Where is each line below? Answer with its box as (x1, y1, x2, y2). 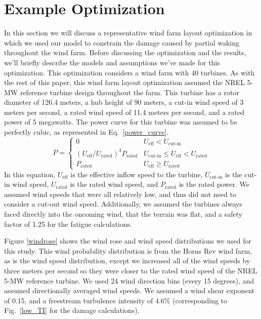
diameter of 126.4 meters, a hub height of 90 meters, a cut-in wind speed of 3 (4, 97, 244, 107)
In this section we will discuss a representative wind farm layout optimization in (4, 27, 252, 38)
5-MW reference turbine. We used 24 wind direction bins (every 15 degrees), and (4, 275, 254, 286)
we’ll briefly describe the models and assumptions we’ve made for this (4, 57, 220, 67)
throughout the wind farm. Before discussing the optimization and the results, (4, 47, 246, 58)
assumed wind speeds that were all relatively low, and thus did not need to (4, 188, 236, 199)
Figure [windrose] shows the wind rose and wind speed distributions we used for (4, 235, 252, 246)
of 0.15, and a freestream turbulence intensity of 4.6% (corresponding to (4, 295, 228, 305)
